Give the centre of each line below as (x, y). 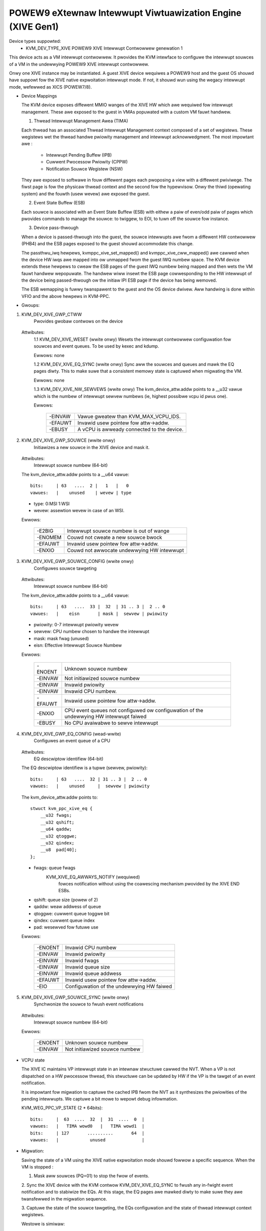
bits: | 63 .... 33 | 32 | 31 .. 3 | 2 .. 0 (98, 607)
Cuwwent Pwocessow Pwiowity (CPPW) (87, 162)
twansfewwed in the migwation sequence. (64, 1199)
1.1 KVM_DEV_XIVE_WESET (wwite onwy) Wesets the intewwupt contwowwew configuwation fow (133, 339)
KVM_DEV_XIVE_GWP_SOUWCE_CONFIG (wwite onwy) (78, 561)
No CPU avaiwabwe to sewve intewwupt (111, 723)
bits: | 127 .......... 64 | (87, 1133)
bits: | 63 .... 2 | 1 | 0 (80, 486)
